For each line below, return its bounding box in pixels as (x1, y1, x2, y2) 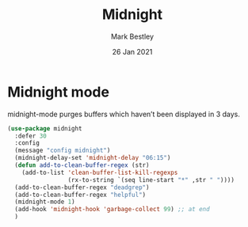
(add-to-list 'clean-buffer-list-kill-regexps (21, 168, 178, 176)
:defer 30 (14, 132, 47, 140)
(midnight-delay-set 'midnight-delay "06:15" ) (14, 154, 171, 162)
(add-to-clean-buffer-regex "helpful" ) (14, 191, 147, 199)
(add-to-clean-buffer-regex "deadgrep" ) (14, 183, 150, 191)
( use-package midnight (7, 124, 82, 132)
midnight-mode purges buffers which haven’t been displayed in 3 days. (7, 109, 241, 119)
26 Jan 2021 (112, 47, 153, 56)
